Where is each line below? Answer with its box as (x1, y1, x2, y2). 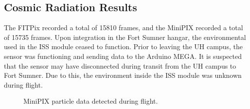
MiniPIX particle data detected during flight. (23, 96, 158, 106)
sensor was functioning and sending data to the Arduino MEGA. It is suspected (4, 51, 242, 61)
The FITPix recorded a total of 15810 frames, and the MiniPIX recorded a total (4, 22, 243, 33)
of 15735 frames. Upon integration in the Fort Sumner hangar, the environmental (4, 32, 246, 42)
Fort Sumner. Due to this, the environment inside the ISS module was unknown (4, 70, 242, 80)
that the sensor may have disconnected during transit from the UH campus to (4, 60, 236, 71)
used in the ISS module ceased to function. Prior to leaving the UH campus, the (4, 41, 243, 52)
